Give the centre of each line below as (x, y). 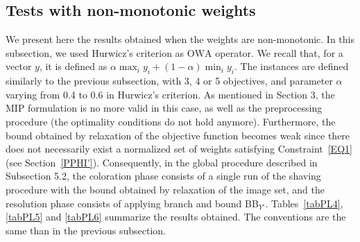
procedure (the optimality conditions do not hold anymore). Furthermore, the (171, 121)
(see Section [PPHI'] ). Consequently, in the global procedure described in (162, 162)
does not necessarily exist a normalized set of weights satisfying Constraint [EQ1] (179, 149)
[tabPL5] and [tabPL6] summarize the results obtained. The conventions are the (176, 217)
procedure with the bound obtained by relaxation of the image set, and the (165, 189)
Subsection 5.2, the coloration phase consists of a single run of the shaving (163, 176)
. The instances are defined (291, 66)
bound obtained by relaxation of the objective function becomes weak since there (178, 135)
